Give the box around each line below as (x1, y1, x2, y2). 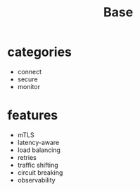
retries (17, 153, 37, 161)
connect (17, 67, 42, 76)
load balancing (17, 146, 61, 154)
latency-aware (17, 138, 60, 146)
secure (17, 75, 38, 83)
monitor (17, 82, 41, 91)
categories (7, 44, 72, 60)
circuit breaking (17, 168, 63, 177)
